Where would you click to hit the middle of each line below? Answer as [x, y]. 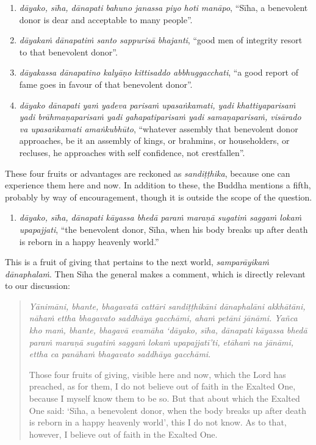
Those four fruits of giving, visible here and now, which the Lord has [157, 374]
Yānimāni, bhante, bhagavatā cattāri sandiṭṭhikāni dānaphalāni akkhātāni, [167, 306]
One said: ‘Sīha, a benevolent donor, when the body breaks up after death [167, 410]
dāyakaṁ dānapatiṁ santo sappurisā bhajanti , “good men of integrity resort [161, 40]
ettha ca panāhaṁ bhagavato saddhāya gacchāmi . [120, 354]
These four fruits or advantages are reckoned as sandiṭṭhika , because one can [148, 173]
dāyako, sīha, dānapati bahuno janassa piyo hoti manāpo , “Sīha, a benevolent [163, 7]
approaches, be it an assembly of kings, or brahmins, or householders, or [154, 141]
